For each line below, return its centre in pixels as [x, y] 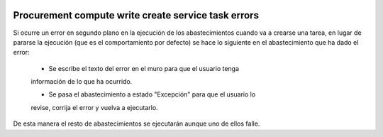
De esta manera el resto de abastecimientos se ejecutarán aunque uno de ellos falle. [137, 124]
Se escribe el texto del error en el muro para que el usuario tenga [144, 68]
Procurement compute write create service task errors [136, 15]
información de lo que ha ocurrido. [82, 82]
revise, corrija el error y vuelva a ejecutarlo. [95, 107]
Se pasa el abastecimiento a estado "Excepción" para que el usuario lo [152, 94]
